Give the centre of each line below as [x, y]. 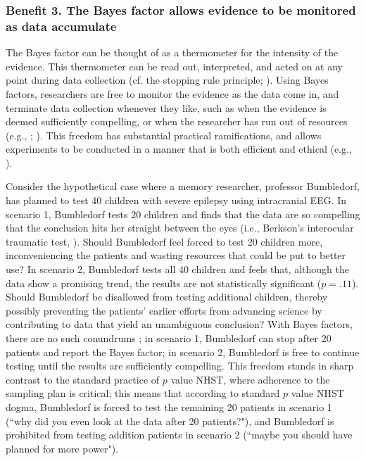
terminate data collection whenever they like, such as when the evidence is [166, 107]
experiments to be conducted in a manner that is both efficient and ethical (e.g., [179, 149]
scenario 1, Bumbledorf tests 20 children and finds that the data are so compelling [183, 214]
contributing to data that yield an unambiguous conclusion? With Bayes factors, [179, 324]
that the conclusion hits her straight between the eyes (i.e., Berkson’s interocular [180, 228]
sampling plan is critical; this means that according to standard [143, 393]
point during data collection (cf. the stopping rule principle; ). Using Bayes [167, 80]
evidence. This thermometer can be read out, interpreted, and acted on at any [174, 66]
